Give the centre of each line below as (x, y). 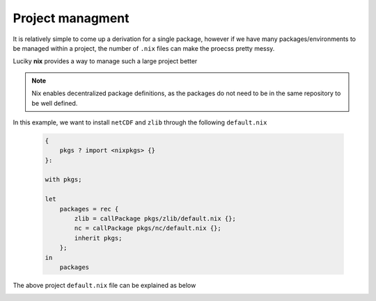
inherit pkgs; (98, 238)
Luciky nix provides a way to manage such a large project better (105, 61)
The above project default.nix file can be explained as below (104, 285)
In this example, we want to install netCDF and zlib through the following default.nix (140, 122)
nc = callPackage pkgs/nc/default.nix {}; (148, 228)
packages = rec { (89, 209)
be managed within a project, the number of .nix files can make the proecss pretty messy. (144, 48)
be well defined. (55, 103)
